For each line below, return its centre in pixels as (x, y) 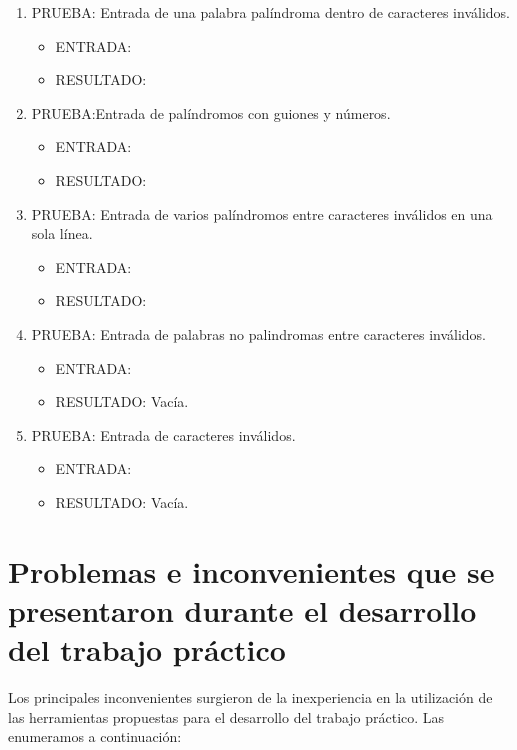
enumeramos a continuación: (95, 736)
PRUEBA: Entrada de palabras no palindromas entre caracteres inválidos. (258, 333)
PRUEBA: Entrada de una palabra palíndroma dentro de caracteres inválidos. (270, 12)
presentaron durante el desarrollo (242, 609)
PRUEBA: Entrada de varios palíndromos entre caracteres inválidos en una (262, 213)
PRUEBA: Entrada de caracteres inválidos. (163, 434)
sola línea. (62, 233)
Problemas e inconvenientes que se (251, 570)
